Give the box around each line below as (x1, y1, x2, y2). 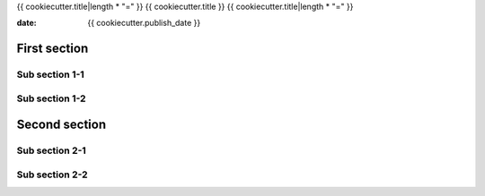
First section (16, 41, 89, 56)
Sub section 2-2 (16, 168, 89, 181)
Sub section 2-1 (16, 144, 87, 157)
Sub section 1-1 (16, 68, 84, 81)
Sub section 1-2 (16, 92, 86, 105)
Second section (16, 117, 107, 132)
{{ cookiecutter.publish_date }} (87, 18, 201, 29)
